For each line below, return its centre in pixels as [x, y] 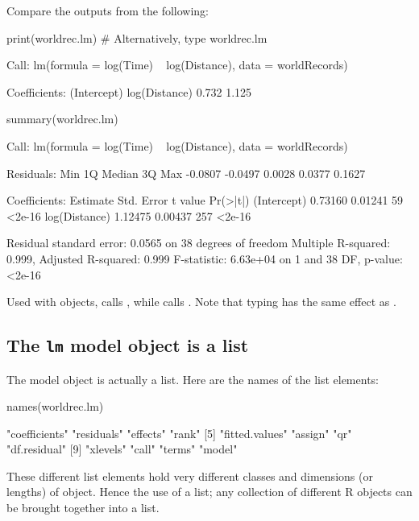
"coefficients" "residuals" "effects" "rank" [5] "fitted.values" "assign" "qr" [179, 433]
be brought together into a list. [83, 508]
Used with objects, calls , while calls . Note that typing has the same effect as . [201, 302]
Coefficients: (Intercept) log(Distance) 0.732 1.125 [129, 91]
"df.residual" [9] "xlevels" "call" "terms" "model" [122, 449]
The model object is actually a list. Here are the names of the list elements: [193, 379]
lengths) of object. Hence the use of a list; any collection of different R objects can [209, 492]
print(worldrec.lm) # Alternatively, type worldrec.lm [137, 37]
